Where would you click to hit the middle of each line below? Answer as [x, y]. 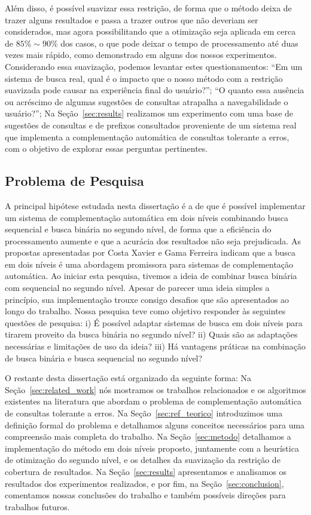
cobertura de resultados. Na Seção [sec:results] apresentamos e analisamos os [146, 471]
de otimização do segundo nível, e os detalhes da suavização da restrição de [143, 460]
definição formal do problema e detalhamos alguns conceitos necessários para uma [155, 424]
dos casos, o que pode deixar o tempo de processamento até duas [179, 43]
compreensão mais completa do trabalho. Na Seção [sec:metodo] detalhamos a [148, 436]
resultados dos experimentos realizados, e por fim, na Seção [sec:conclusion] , [144, 483]
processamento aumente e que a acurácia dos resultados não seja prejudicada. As [153, 240]
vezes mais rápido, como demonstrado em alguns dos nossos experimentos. [141, 55]
